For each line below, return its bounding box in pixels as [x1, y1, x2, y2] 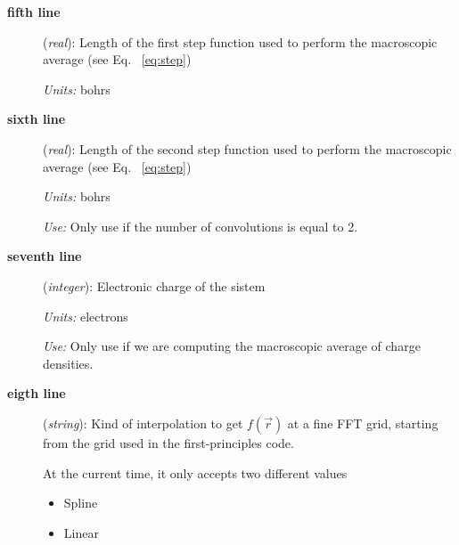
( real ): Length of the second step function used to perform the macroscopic [43, 139, 452, 158]
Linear [63, 523, 99, 541]
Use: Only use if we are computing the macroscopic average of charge [43, 337, 421, 355]
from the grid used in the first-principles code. [43, 433, 294, 451]
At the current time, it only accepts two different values [43, 463, 348, 482]
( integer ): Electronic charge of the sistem [43, 276, 266, 295]
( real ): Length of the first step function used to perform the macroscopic [43, 32, 438, 51]
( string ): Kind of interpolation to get [43, 413, 243, 432]
